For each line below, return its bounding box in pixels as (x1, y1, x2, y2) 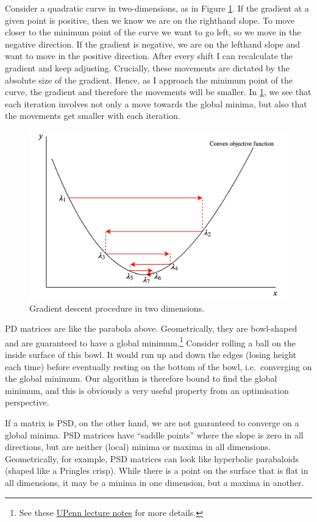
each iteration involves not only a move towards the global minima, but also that (5, 97, 307, 110)
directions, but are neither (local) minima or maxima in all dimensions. (5, 440, 271, 453)
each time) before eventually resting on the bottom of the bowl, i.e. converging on (5, 360, 312, 373)
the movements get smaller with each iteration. (5, 109, 180, 122)
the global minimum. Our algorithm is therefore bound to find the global (5, 372, 277, 385)
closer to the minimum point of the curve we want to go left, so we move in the (5, 26, 301, 38)
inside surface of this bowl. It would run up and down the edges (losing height (5, 348, 297, 360)
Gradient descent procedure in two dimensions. (29, 301, 205, 314)
